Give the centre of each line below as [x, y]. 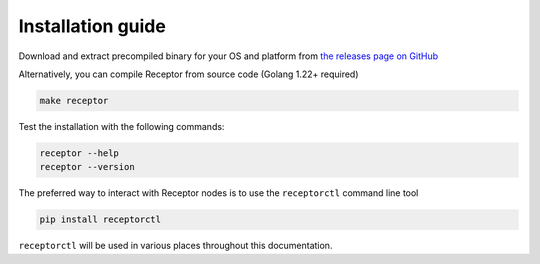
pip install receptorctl [100, 219]
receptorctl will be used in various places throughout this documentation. [175, 246]
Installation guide [92, 26]
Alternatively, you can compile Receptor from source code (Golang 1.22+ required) [188, 74]
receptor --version [87, 167]
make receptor [74, 100]
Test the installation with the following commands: [121, 126]
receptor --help [79, 153]
